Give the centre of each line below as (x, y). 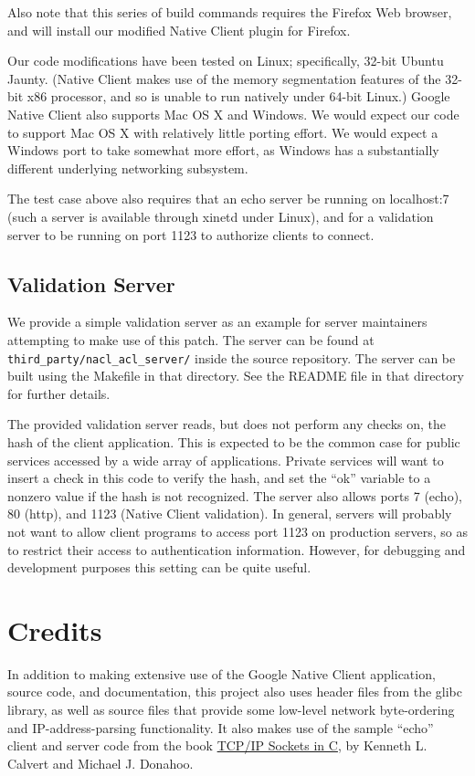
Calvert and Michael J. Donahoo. (100, 763)
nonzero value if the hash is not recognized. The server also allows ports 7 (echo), (235, 495)
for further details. (59, 393)
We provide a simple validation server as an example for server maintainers (217, 322)
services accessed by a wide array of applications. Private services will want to (226, 460)
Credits (55, 629)
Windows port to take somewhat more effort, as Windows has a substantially (223, 150)
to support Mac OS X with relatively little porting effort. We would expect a (223, 132)
